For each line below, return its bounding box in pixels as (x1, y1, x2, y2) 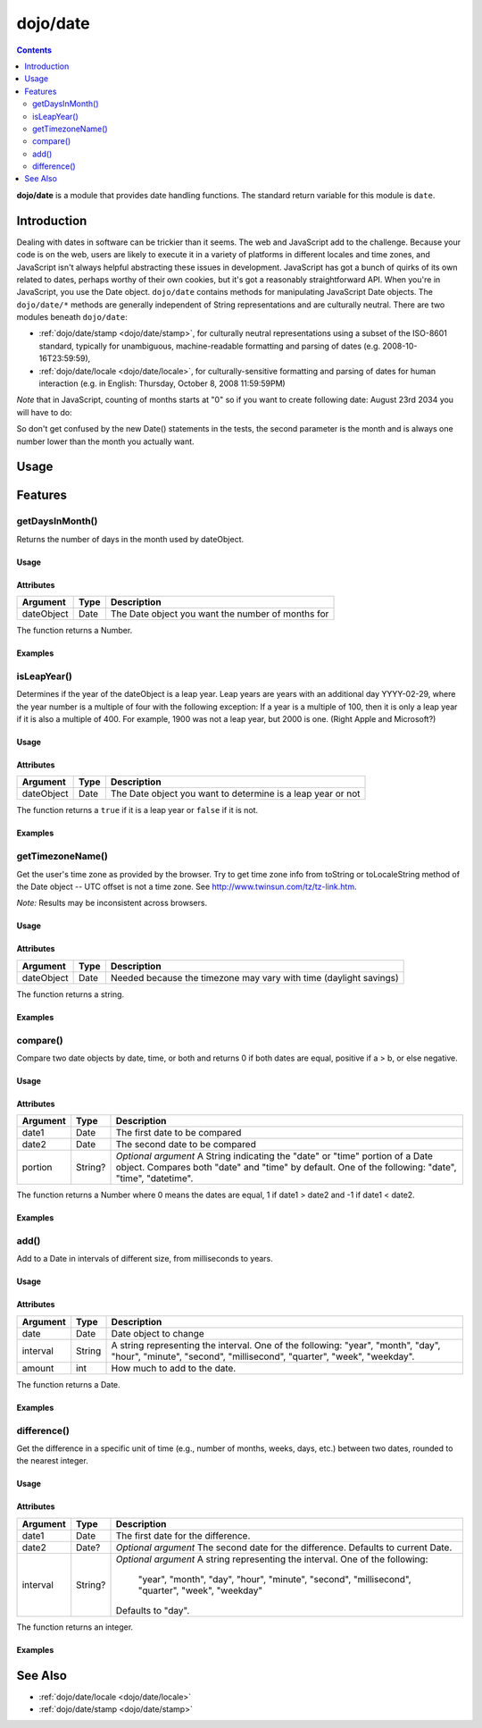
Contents (16, 45, 53, 55)
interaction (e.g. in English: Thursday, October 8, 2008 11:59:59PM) (38, 378, 286, 389)
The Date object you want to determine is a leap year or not (110, 787, 361, 800)
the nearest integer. (16, 1455, 88, 1466)
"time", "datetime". (115, 1172, 194, 1185)
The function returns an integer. (16, 1622, 134, 1632)
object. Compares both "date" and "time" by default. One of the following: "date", (115, 1162, 457, 1174)
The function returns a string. (16, 988, 125, 1000)
